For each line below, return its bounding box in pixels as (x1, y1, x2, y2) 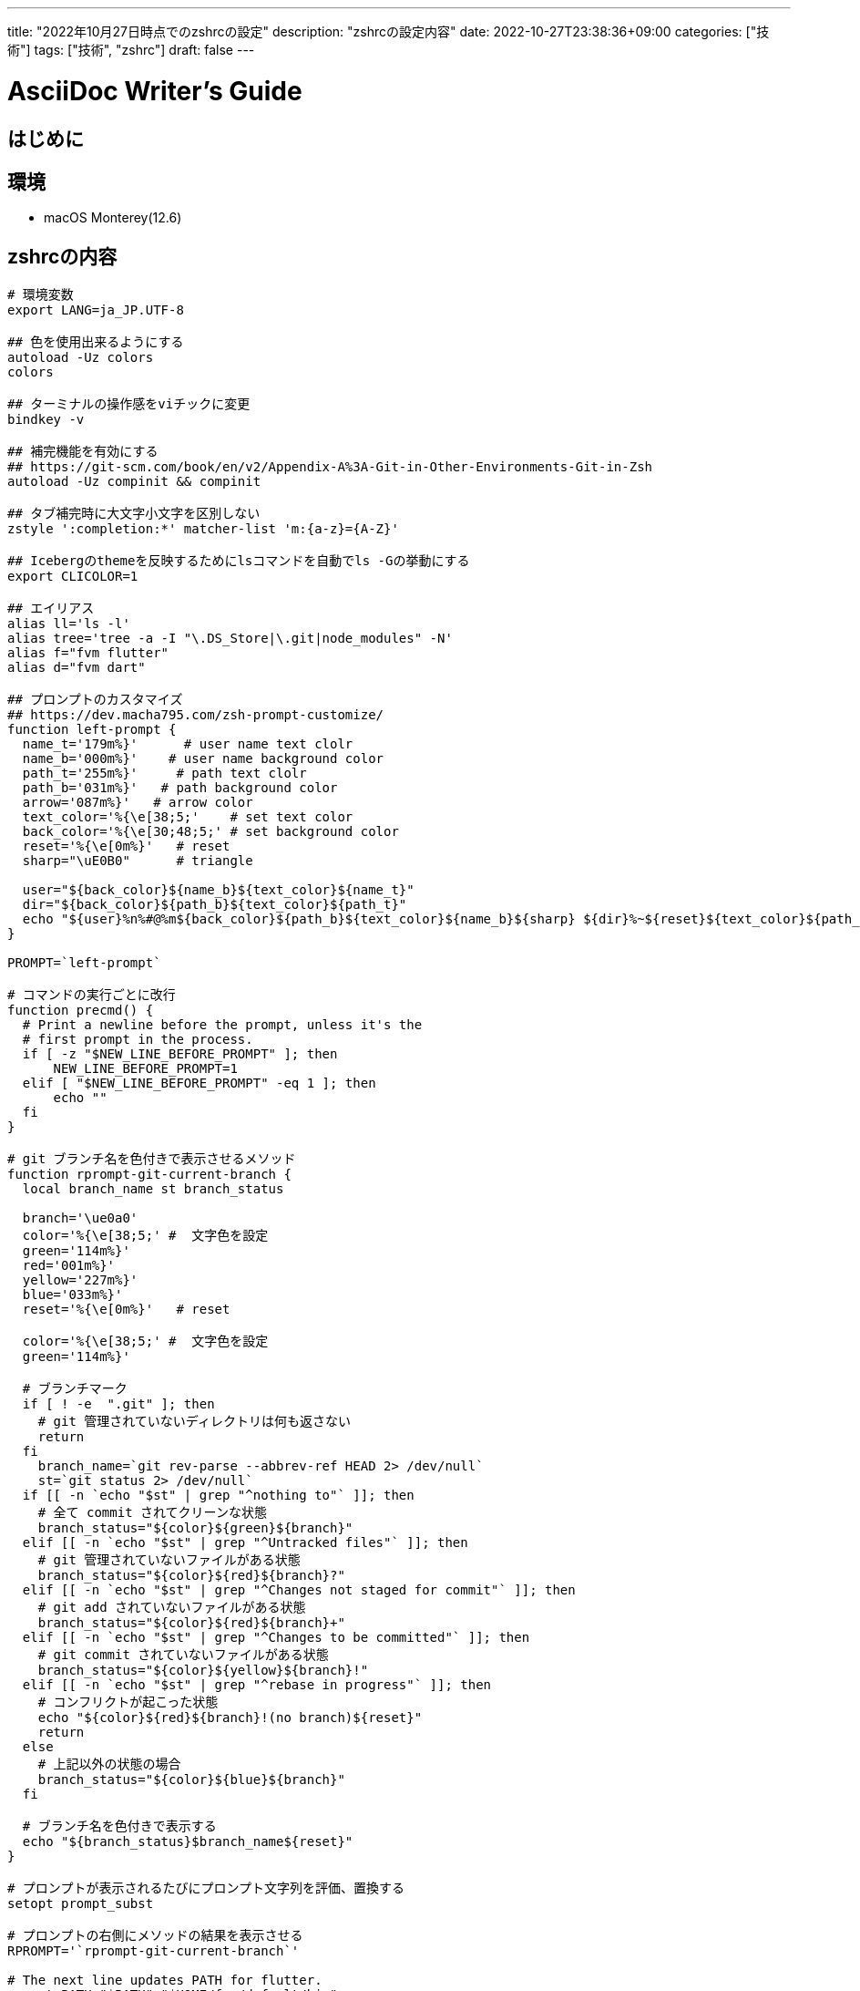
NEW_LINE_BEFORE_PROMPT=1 (53, 1061, 238, 1077)
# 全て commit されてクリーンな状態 (37, 1505, 267, 1521)
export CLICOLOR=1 (7, 569, 138, 584)
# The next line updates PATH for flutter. (7, 1973, 322, 1988)
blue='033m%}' (22, 1287, 123, 1303)
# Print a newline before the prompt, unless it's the (22, 1017, 423, 1033)
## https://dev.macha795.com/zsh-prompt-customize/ (7, 707, 384, 723)
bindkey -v (7, 412, 85, 428)
